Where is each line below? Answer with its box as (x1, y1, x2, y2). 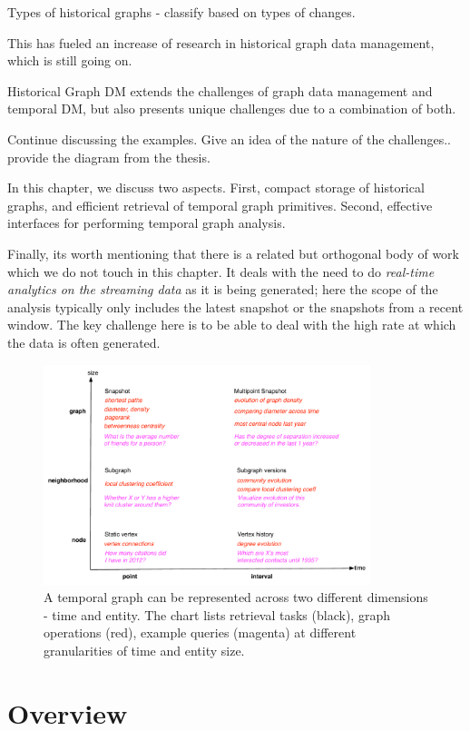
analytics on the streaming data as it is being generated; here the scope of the (7, 280, 438, 299)
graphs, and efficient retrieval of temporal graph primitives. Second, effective (7, 195, 433, 214)
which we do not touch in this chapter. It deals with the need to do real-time (7, 262, 435, 281)
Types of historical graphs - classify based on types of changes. (7, 3, 356, 21)
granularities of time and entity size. (44, 641, 245, 659)
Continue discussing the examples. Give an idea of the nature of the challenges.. (7, 129, 451, 148)
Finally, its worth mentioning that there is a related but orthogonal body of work (7, 243, 459, 262)
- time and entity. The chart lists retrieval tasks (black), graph (44, 605, 390, 624)
